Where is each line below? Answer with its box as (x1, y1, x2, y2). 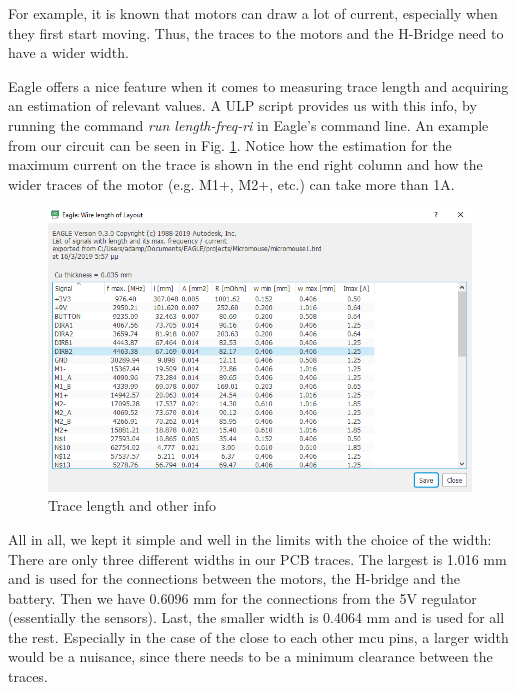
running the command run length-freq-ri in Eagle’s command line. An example (8, 114, 489, 135)
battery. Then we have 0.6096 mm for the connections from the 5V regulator (8, 587, 477, 608)
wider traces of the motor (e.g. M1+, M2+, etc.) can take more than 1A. (8, 173, 455, 194)
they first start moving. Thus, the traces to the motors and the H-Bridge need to (8, 22, 504, 43)
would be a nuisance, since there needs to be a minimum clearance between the (8, 646, 493, 667)
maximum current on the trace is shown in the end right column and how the (8, 154, 483, 175)
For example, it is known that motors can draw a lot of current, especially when (8, 3, 498, 23)
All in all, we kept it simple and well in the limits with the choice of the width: (8, 528, 492, 549)
